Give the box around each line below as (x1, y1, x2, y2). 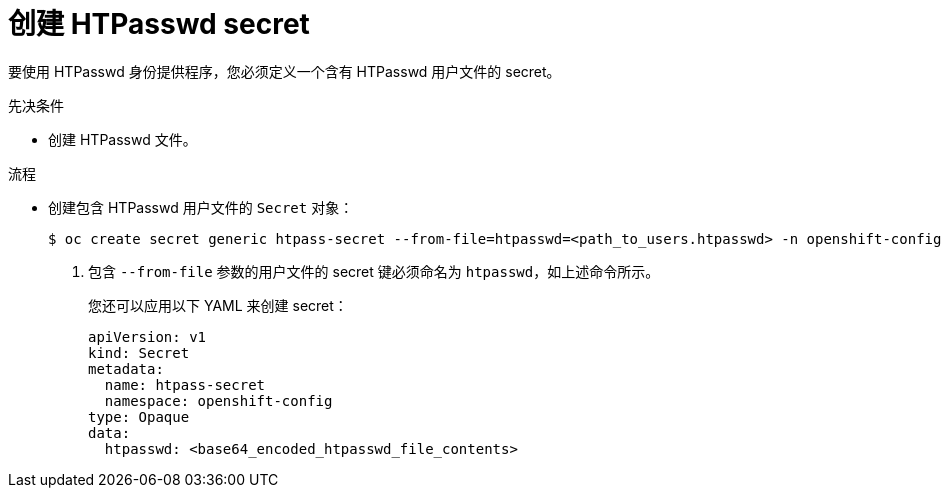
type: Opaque (88, 408, 190, 425)
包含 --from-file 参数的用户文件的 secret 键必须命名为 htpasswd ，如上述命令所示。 (88, 262, 660, 280)
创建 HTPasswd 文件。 (48, 130, 197, 148)
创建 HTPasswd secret (8, 7, 310, 41)
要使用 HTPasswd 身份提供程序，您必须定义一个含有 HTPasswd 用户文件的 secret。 (8, 62, 561, 80)
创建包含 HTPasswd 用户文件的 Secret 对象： (48, 198, 354, 216)
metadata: (88, 360, 164, 377)
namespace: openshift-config (104, 392, 333, 409)
